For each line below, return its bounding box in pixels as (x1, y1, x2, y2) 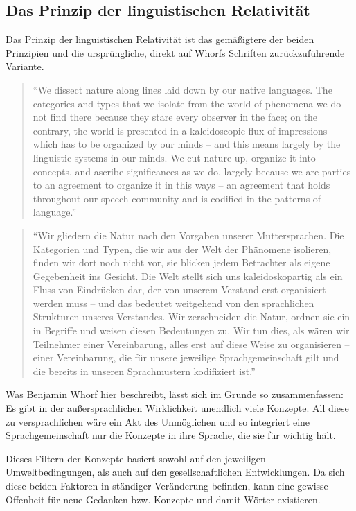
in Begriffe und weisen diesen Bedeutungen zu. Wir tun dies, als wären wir (33, 323, 350, 338)
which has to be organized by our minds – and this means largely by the (33, 137, 341, 151)
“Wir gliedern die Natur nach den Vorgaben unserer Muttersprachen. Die (33, 227, 344, 242)
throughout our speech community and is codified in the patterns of (33, 191, 321, 205)
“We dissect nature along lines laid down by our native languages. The (33, 82, 332, 96)
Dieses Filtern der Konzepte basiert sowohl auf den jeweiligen (6, 451, 266, 465)
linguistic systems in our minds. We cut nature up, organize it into (33, 150, 316, 164)
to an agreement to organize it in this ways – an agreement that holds (33, 177, 330, 192)
